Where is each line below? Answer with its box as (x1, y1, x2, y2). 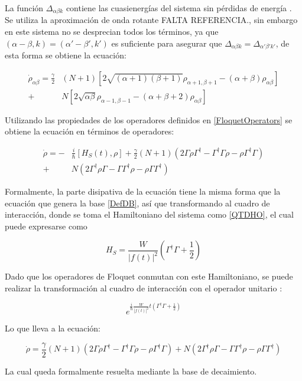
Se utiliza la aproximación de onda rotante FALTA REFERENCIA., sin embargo (5, 14, 298, 26)
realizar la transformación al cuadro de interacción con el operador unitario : (5, 281, 282, 294)
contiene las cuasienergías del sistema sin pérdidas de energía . (66, 2, 292, 14)
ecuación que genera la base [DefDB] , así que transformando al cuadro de (5, 196, 270, 209)
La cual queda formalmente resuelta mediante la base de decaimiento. (5, 364, 257, 377)
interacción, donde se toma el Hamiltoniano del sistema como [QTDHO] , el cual (5, 208, 294, 221)
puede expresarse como (5, 219, 87, 232)
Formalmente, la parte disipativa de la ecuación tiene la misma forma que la (5, 185, 281, 197)
